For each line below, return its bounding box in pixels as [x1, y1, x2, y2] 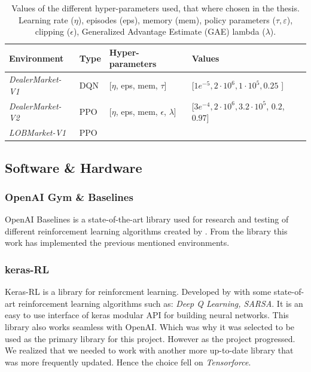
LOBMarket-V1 [9, 126, 66, 139]
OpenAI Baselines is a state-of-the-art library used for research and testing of [5, 213, 289, 225]
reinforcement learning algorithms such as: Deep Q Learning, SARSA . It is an [18, 297, 303, 309]
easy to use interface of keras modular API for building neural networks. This [5, 309, 289, 321]
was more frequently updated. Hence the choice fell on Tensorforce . [5, 355, 251, 368]
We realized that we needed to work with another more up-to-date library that [5, 344, 294, 356]
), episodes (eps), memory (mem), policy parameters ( [78, 13, 276, 26]
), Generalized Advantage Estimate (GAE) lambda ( [73, 25, 266, 38]
